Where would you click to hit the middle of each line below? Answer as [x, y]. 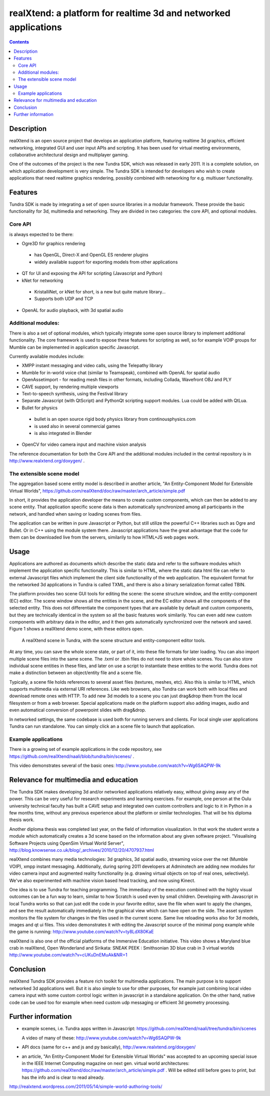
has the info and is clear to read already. [63, 1077]
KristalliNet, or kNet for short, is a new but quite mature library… [100, 291]
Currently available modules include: [47, 356]
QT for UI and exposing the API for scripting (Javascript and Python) [92, 273]
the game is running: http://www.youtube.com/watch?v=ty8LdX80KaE [81, 932]
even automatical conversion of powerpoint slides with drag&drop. [78, 710]
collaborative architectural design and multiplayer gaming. [69, 154]
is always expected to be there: [41, 234]
